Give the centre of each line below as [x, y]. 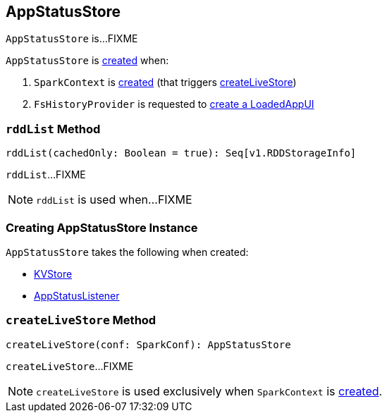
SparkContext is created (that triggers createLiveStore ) [165, 82]
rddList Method [53, 129]
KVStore [53, 273]
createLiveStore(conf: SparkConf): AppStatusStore [148, 344]
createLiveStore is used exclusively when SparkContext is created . [209, 391]
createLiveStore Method [81, 320]
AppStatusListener [77, 295]
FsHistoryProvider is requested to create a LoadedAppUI [174, 104]
